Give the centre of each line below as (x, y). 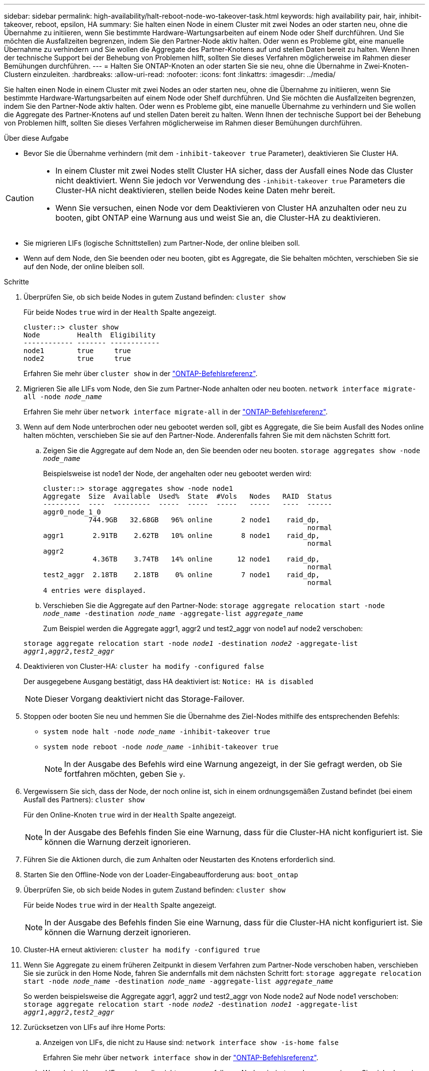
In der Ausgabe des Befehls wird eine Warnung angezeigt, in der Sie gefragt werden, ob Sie (233, 764)
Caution (20, 198)
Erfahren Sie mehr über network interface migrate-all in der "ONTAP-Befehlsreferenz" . (176, 412)
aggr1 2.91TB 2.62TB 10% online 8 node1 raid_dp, (181, 535)
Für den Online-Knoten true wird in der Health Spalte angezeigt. (130, 815)
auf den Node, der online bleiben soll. (84, 267)
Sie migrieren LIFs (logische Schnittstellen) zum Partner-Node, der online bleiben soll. (162, 243)
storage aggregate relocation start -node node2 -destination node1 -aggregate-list (191, 1004)
